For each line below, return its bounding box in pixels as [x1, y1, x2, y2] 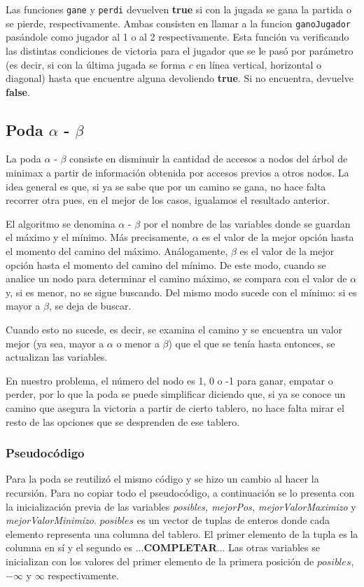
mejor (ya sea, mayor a [6, 336, 104, 350]
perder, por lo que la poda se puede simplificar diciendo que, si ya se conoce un [6, 387, 346, 401]
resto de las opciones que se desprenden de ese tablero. [6, 414, 240, 429]
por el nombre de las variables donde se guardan [143, 216, 351, 230]
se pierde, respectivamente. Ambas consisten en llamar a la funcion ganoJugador [6, 15, 351, 30]
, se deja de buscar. [49, 298, 132, 313]
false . [6, 84, 30, 99]
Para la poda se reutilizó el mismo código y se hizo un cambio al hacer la [6, 471, 319, 486]
